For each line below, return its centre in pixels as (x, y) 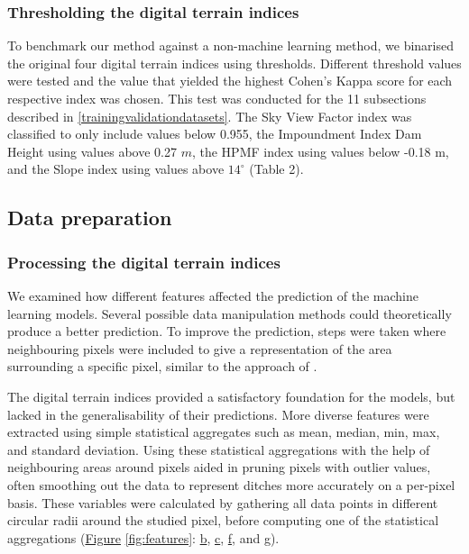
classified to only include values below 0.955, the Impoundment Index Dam (215, 134)
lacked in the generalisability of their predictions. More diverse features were (218, 414)
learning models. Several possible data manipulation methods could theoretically (230, 313)
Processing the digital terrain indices (144, 262)
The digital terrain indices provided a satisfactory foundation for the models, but (231, 396)
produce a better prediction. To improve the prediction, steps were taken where (227, 331)
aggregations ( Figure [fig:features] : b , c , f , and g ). (143, 537)
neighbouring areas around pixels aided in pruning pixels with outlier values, (219, 467)
